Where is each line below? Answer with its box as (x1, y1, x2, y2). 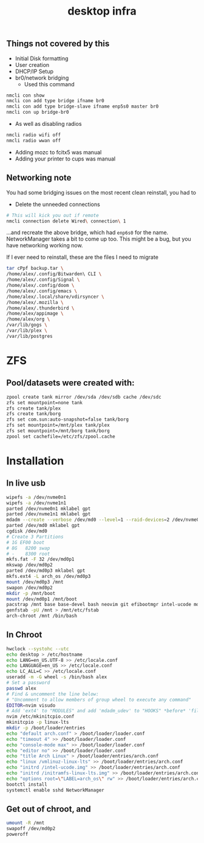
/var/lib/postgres (6, 333, 53, 339)
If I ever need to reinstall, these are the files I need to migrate (6, 253, 159, 261)
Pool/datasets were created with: (6, 378, 135, 388)
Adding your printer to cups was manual (15, 155, 116, 162)
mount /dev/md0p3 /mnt (6, 579, 64, 585)
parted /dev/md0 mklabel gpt (6, 523, 80, 529)
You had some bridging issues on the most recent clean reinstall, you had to (6, 188, 196, 196)
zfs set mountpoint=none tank (6, 399, 83, 405)
